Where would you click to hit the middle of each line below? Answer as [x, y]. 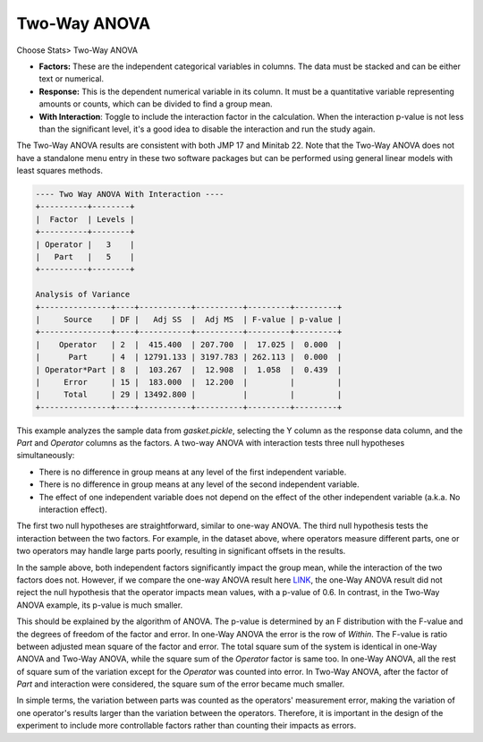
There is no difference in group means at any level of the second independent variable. [199, 484]
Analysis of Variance [83, 294]
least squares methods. [59, 171]
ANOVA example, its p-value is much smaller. [100, 605]
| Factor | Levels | [85, 219]
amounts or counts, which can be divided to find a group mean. [156, 104]
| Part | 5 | [85, 256]
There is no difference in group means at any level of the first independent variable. [193, 472]
